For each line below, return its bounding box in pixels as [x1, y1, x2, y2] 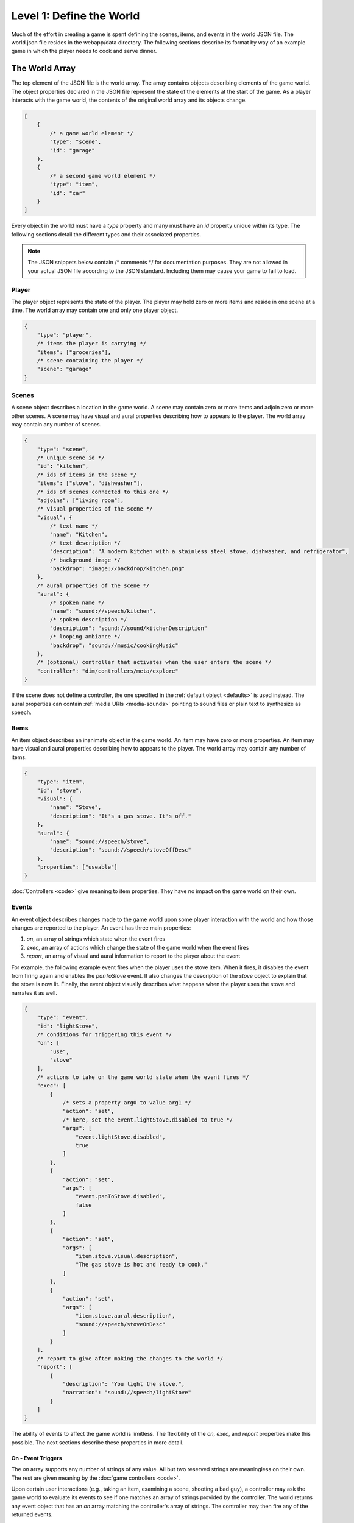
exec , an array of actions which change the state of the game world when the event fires [26, 944, 249, 951]
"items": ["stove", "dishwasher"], [37, 480, 143, 487]
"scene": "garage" [37, 366, 92, 373]
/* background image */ [49, 556, 121, 564]
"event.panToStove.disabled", [75, 1193, 166, 1200]
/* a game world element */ [49, 130, 134, 136]
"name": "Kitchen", [49, 531, 108, 538]
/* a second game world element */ [49, 172, 157, 179]
